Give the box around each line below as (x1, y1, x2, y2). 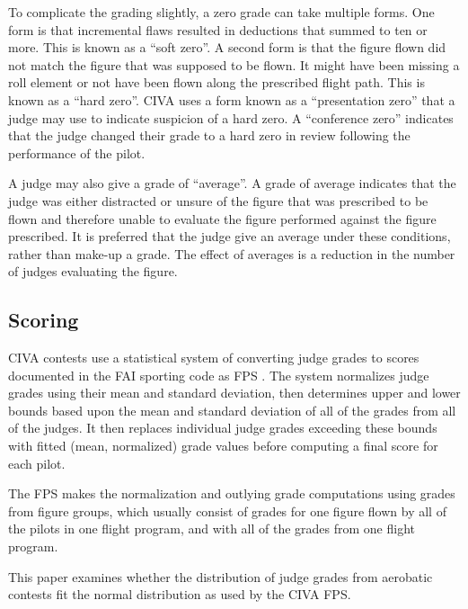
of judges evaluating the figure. (8, 262, 178, 281)
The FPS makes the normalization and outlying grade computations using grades (8, 484, 455, 503)
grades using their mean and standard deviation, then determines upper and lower (8, 383, 461, 402)
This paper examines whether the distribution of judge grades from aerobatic (8, 567, 433, 586)
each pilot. (8, 453, 66, 472)
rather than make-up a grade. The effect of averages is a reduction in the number (8, 244, 455, 263)
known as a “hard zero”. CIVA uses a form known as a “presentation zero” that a (8, 90, 455, 109)
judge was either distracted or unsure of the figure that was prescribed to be (8, 191, 428, 210)
